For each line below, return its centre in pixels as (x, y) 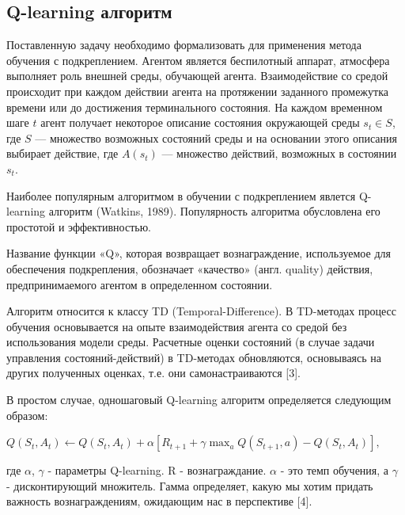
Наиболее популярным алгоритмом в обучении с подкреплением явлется (181, 195)
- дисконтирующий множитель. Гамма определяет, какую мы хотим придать (190, 485)
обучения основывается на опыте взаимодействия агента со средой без (177, 326)
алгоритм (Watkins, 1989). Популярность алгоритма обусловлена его (214, 211)
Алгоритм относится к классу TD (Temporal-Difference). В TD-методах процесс (201, 311)
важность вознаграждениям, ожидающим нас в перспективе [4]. (159, 501)
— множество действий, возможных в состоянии (279, 153)
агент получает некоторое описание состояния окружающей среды (200, 122)
